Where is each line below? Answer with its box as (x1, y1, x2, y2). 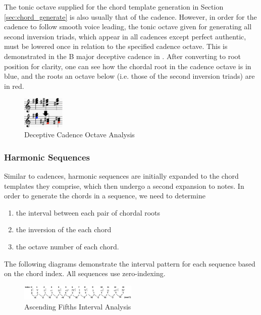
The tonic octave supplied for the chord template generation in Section (4, 2, 224, 12)
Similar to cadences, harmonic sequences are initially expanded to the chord (4, 171, 239, 181)
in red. (4, 80, 24, 91)
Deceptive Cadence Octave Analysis (24, 129, 135, 140)
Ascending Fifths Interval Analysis (24, 301, 131, 311)
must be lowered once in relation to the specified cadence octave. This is (4, 41, 228, 51)
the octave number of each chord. (16, 241, 119, 252)
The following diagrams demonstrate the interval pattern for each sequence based (4, 258, 255, 269)
